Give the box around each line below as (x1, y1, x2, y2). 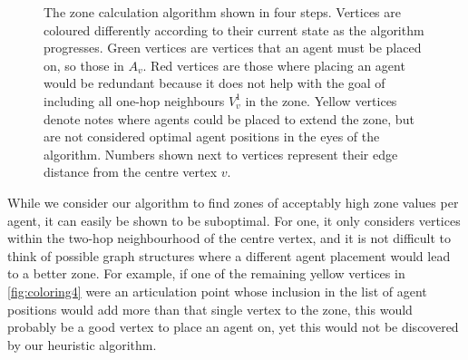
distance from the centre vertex (44, 162, 218, 181)
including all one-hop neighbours (44, 91, 225, 110)
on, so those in (44, 55, 124, 74)
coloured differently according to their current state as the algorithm (44, 20, 424, 39)
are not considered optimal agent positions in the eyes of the (44, 127, 380, 146)
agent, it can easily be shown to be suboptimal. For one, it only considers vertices (7, 210, 461, 229)
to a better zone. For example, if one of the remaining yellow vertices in (7, 264, 405, 283)
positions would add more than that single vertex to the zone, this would (7, 299, 413, 318)
